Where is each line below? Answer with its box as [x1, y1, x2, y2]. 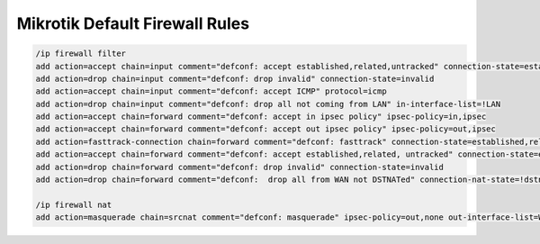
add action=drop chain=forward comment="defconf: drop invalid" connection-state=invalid [35, 162, 445, 172]
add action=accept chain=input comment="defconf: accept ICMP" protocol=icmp [35, 86, 387, 96]
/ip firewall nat [35, 199, 112, 210]
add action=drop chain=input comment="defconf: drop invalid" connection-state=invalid [35, 73, 435, 84]
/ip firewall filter [35, 49, 126, 59]
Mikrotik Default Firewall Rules [16, 14, 250, 33]
